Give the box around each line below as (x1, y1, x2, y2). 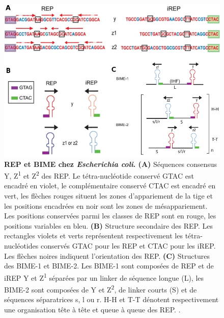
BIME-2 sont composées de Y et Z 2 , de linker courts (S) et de (4, 282, 197, 295)
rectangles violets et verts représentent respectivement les (4, 230, 183, 241)
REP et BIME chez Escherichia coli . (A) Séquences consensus (4, 158, 217, 169)
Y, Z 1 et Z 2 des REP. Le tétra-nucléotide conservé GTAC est (4, 169, 194, 181)
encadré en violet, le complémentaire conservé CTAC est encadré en (4, 180, 216, 191)
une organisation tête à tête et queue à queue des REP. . (4, 304, 181, 314)
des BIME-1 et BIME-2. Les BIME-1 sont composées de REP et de (4, 260, 214, 271)
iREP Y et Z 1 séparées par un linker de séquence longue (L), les (4, 271, 204, 283)
